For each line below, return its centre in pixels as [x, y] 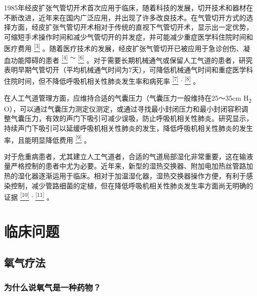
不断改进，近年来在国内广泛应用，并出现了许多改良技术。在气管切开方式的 [125, 17]
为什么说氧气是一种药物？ [53, 287]
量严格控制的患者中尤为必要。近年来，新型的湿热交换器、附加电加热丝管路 [125, 166]
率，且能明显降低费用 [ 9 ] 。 [47, 139]
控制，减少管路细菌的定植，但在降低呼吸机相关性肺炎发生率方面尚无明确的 [132, 185]
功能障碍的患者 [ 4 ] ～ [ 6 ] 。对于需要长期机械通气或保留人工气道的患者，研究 [132, 59]
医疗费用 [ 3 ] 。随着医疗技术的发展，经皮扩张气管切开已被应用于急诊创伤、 [124, 48]
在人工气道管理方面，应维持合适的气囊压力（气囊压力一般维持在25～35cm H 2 [128, 98]
